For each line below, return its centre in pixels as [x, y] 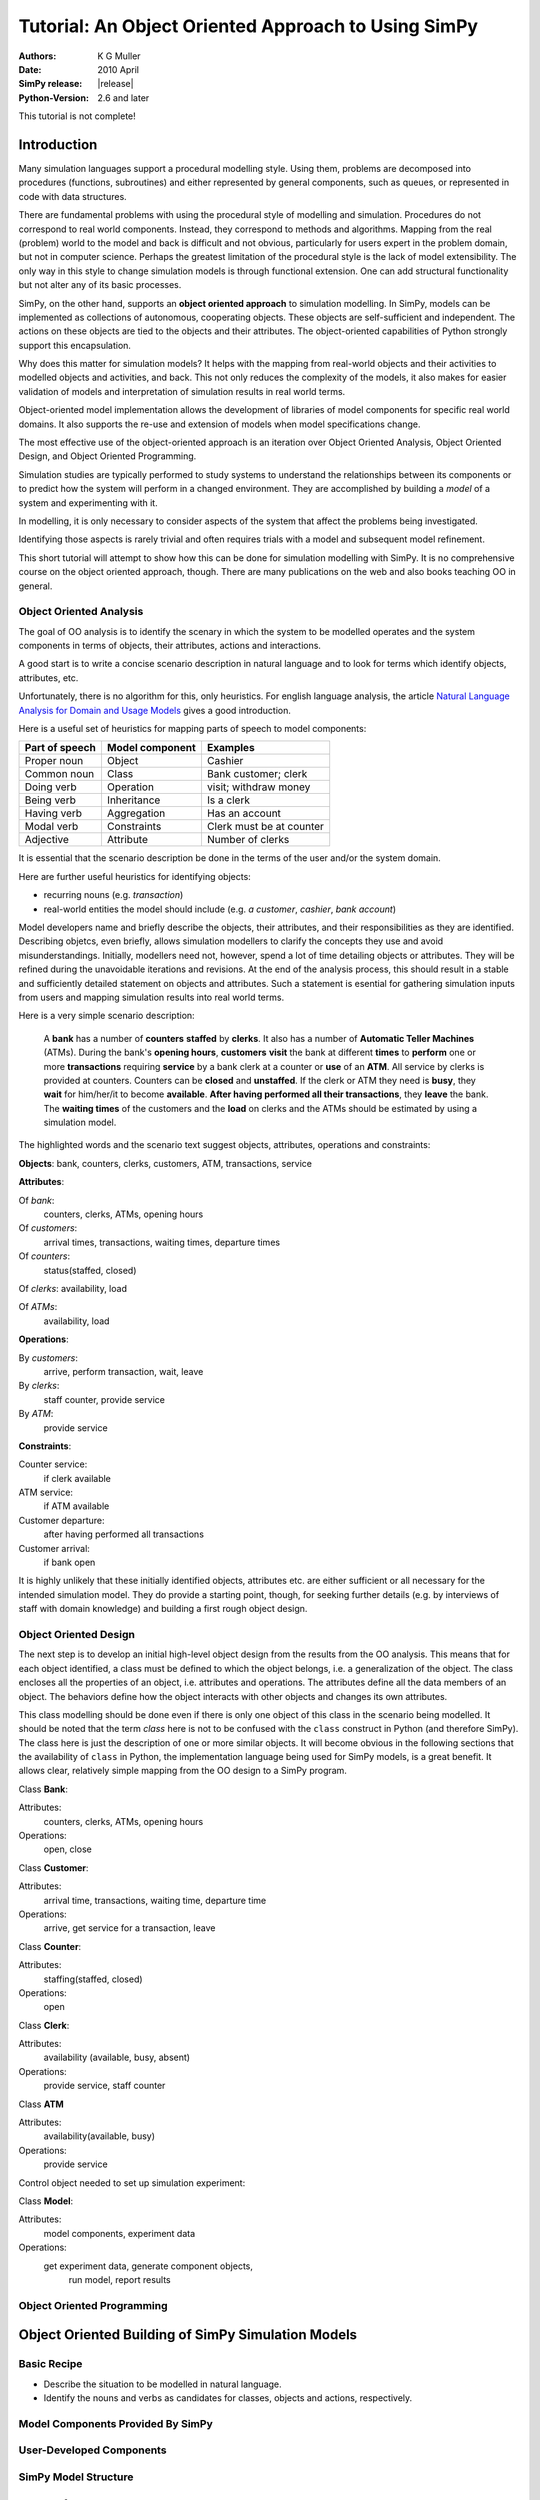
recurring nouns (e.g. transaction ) [113, 895]
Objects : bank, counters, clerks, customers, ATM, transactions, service [165, 1163]
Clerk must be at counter [265, 827]
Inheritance [133, 800]
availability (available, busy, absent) [116, 2057]
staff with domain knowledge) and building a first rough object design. [163, 1609]
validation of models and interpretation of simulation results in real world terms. [182, 391]
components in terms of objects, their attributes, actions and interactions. [170, 646]
